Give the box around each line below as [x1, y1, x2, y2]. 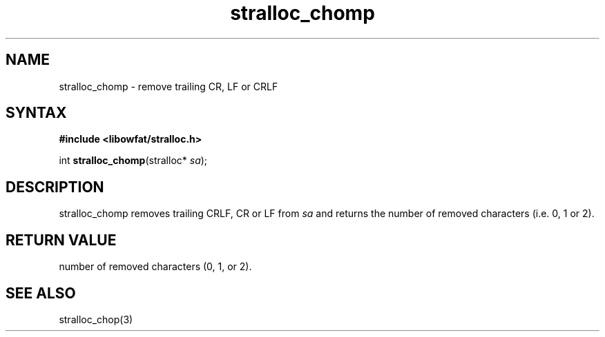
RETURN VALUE [6, 231, 117, 249]
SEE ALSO [6, 284, 76, 302]
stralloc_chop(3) [59, 313, 133, 325]
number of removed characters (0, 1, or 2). [59, 261, 252, 273]
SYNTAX [6, 104, 67, 122]
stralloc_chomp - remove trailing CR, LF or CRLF [59, 80, 278, 92]
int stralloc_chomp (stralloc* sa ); [59, 154, 208, 167]
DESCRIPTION [6, 178, 104, 196]
